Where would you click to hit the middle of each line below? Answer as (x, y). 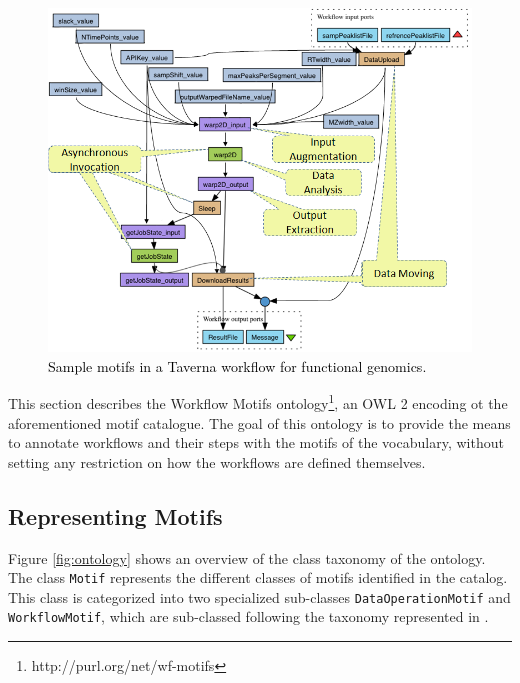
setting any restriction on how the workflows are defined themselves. (217, 461)
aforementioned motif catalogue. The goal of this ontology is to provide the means (259, 422)
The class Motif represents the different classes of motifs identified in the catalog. (258, 577)
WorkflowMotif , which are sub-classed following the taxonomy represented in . (248, 616)
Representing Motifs (115, 515)
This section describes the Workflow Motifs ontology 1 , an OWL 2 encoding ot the (258, 401)
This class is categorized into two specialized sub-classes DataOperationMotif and (259, 596)
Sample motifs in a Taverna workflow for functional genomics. (237, 365)
